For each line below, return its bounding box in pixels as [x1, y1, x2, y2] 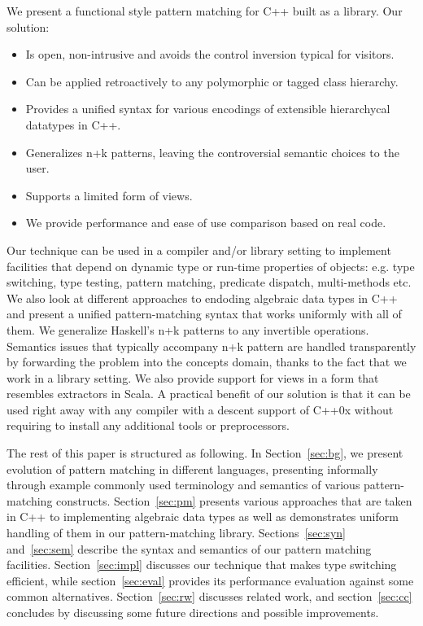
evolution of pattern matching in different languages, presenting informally [7, 460, 378, 477]
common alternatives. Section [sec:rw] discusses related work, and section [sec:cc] [7, 588, 412, 605]
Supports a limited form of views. [25, 186, 193, 204]
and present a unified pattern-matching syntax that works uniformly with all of [7, 305, 402, 322]
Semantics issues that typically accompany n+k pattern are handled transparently [7, 337, 416, 354]
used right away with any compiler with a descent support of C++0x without [7, 401, 394, 418]
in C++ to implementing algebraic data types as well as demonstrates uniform [7, 508, 399, 525]
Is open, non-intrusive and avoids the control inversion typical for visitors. [25, 46, 395, 63]
